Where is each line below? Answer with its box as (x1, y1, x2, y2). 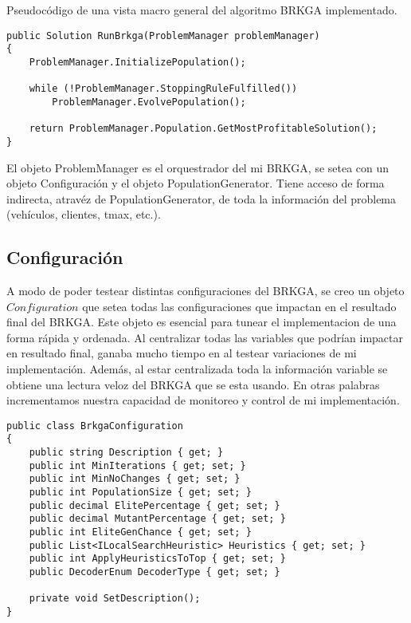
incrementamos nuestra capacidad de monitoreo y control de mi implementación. (6, 392, 400, 408)
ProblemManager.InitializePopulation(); (29, 56, 246, 68)
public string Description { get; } (29, 447, 224, 459)
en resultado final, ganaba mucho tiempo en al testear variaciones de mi (6, 345, 357, 361)
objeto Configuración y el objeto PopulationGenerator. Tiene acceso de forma (6, 175, 385, 191)
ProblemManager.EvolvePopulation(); (52, 96, 246, 108)
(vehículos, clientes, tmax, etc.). (6, 206, 161, 223)
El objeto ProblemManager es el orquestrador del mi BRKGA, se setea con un (6, 159, 389, 175)
